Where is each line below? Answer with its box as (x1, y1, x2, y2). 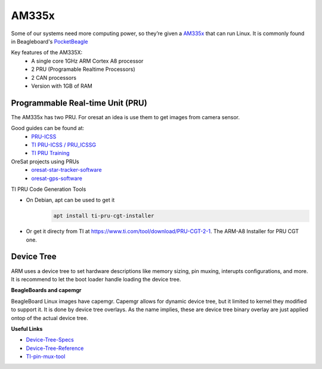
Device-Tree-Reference (26, 345, 84, 352)
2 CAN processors (31, 74, 77, 81)
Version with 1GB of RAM (31, 82, 92, 89)
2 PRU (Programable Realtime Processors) (31, 66, 135, 73)
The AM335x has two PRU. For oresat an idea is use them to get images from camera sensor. (11, 113, 240, 120)
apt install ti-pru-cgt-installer (53, 212, 154, 219)
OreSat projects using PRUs (11, 158, 80, 165)
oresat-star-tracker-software (31, 166, 102, 173)
